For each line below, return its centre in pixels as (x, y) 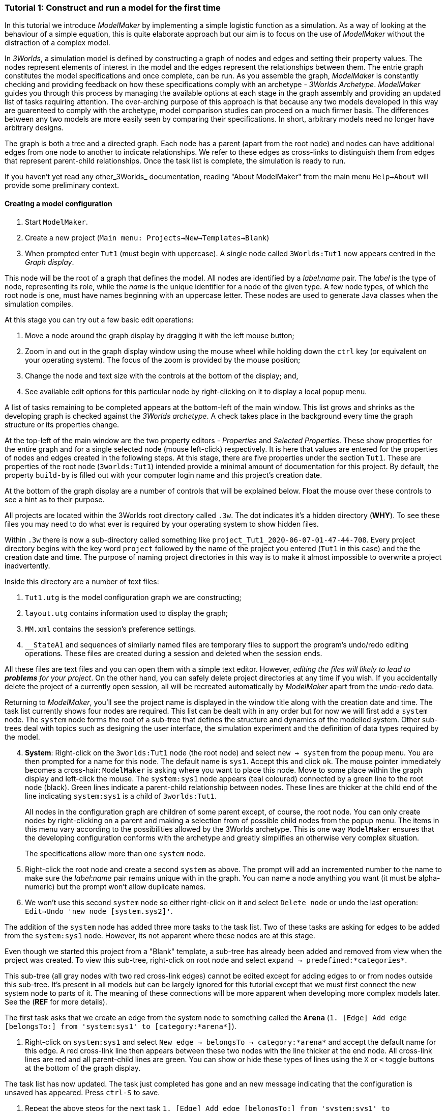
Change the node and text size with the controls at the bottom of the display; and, (162, 375)
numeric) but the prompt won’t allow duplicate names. (115, 886)
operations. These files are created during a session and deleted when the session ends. (174, 653)
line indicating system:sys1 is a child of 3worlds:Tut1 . (121, 796)
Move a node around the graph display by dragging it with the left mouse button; (160, 335)
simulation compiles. (39, 304)
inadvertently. (27, 565)
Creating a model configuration (58, 203)
